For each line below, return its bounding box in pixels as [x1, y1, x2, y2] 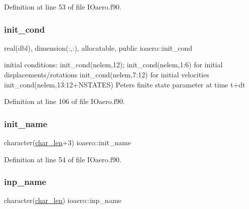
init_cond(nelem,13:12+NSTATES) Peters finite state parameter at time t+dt [4, 79, 245, 89]
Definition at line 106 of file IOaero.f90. [4, 96, 125, 107]
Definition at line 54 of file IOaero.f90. [4, 154, 121, 164]
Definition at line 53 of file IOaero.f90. [4, 2, 121, 12]
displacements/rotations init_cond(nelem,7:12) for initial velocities [4, 69, 209, 79]
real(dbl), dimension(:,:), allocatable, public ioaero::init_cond [4, 42, 193, 53]
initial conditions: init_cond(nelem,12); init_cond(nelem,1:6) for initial [4, 59, 223, 70]
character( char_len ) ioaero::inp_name [4, 195, 121, 205]
